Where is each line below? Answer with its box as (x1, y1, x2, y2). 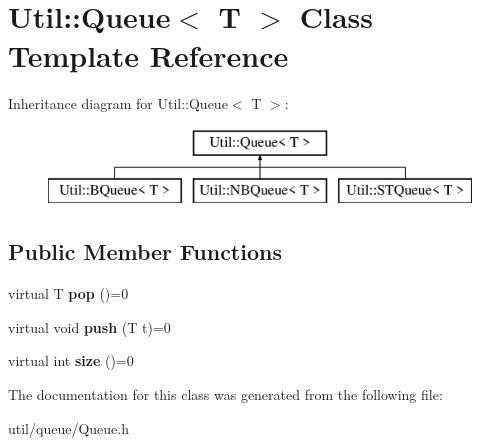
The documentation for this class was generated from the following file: (8, 384, 443, 405)
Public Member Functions (8, 236, 282, 267)
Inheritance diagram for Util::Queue (8, 93, 228, 114)
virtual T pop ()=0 (8, 283, 129, 304)
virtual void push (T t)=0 (8, 316, 171, 337)
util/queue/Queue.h (8, 417, 129, 438)
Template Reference (8, 35, 289, 76)
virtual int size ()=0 (8, 350, 134, 371)
